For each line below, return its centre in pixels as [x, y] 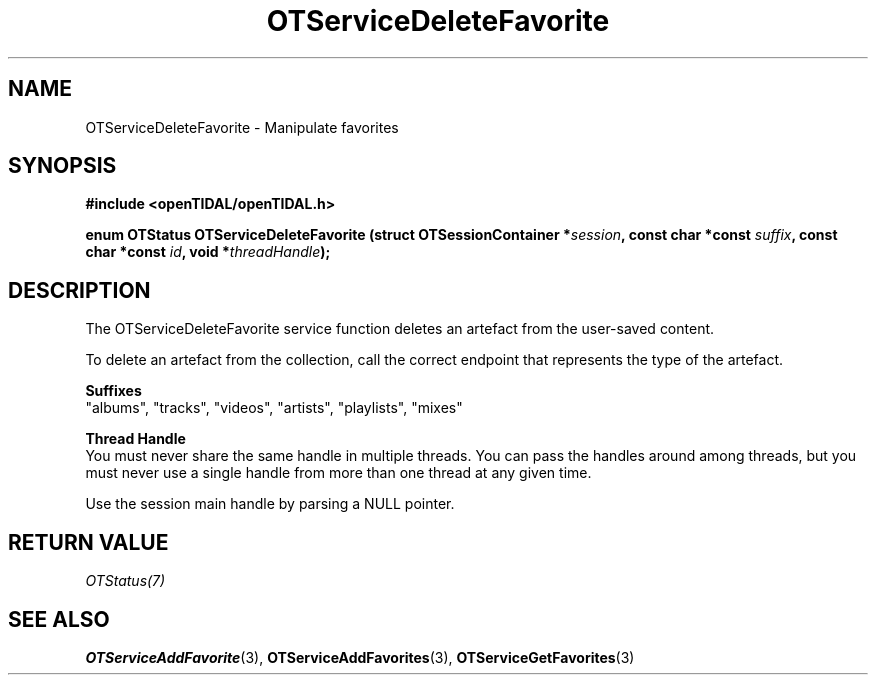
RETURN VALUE [88, 542]
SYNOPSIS [62, 166]
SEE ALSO [59, 619]
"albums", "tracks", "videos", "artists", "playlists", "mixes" [274, 408]
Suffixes [113, 391]
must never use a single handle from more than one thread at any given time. [338, 473]
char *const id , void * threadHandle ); [208, 252]
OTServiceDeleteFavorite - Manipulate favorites [242, 127]
